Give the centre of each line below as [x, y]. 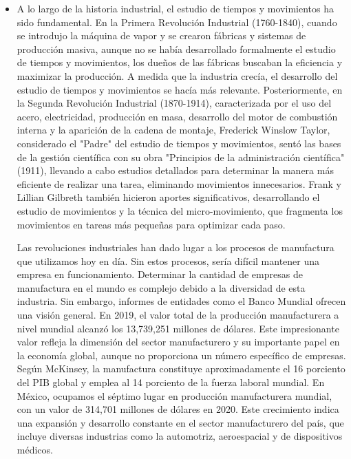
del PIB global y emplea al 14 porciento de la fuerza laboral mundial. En [171, 382]
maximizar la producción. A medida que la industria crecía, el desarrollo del [177, 75]
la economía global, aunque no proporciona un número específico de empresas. [181, 355]
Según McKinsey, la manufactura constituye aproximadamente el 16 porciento [181, 369]
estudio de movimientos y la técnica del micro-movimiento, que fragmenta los [180, 210]
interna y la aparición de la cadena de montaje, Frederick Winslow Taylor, [173, 130]
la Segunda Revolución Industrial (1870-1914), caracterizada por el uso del [174, 103]
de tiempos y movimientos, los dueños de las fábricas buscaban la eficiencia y [180, 62]
